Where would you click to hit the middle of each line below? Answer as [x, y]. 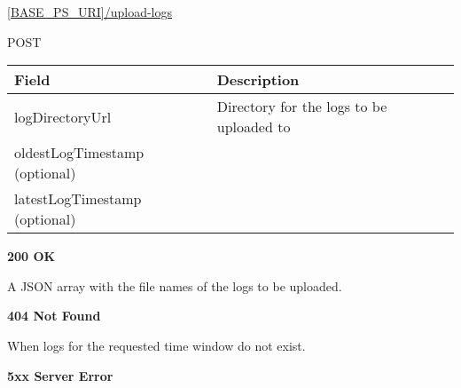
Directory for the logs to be [302, 107]
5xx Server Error [60, 375]
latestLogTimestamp [78, 199]
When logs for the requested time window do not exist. [156, 345]
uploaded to [254, 127]
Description [258, 80]
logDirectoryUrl [63, 116]
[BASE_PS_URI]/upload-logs [90, 12]
